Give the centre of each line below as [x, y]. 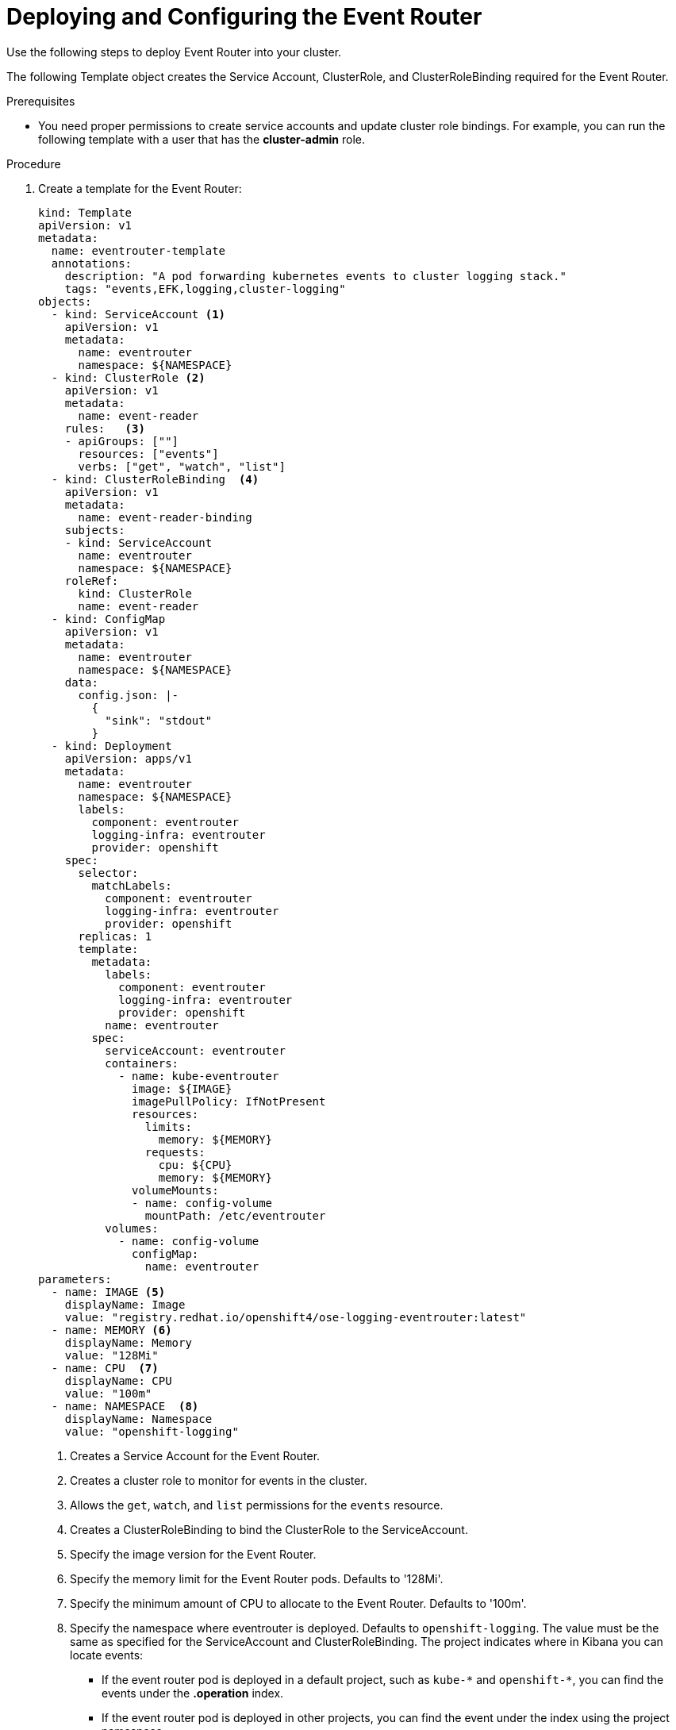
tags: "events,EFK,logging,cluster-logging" [205, 288]
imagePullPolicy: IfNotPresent [229, 1101]
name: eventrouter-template [138, 250]
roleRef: [92, 581]
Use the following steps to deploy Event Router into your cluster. [174, 52]
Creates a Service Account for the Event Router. [195, 1455]
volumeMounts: [175, 1190]
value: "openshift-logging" [152, 1431]
